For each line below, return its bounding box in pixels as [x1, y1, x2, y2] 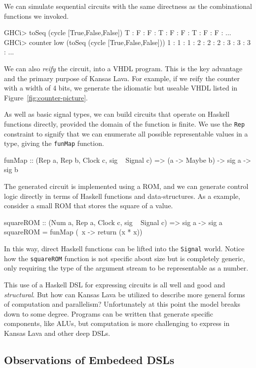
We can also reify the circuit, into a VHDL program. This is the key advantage [4, 63, 243, 73]
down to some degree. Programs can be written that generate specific [4, 308, 214, 319]
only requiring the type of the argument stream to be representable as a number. [4, 263, 249, 273]
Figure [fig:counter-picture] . [4, 92, 88, 102]
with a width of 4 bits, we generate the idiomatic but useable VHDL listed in [4, 83, 238, 93]
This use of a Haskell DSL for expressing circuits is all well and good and [4, 279, 225, 289]
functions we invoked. [4, 10, 69, 21]
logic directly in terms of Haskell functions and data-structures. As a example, [4, 190, 240, 201]
